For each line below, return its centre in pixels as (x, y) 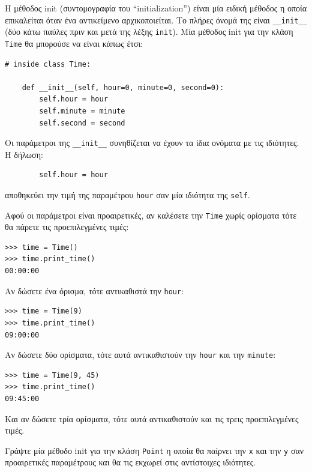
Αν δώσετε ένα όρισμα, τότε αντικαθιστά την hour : (94, 290)
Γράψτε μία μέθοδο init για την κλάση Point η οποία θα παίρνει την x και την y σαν (154, 450)
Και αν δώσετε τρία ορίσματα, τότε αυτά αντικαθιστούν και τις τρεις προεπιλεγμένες (152, 418)
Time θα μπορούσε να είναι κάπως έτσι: (74, 43)
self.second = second (82, 123)
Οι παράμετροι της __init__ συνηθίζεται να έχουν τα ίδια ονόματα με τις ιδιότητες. (152, 143)
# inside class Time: (48, 64)
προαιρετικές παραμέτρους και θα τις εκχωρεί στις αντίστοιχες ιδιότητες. (130, 462)
